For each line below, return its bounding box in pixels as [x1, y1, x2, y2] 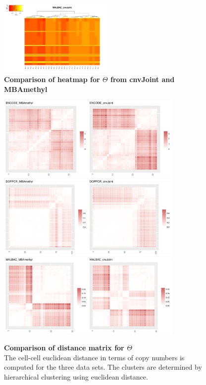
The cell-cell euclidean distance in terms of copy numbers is [4, 352, 185, 362]
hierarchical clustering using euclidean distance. [4, 371, 148, 382]
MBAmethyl [4, 84, 48, 94]
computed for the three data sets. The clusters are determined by [4, 362, 202, 372]
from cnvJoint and [110, 74, 175, 84]
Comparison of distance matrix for [4, 342, 124, 352]
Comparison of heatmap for [4, 74, 100, 84]
